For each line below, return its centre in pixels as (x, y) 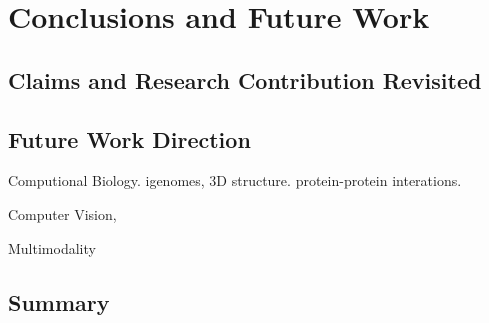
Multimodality (52, 247)
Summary (59, 301)
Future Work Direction (129, 138)
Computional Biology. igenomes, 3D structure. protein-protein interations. (235, 180)
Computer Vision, (62, 213)
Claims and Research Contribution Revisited (245, 79)
